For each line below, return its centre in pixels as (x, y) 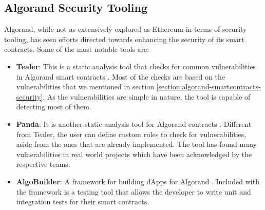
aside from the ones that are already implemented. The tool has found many (136, 144)
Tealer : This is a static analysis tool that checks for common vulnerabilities (136, 66)
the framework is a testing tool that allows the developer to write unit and (134, 191)
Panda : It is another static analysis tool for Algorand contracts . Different (134, 123)
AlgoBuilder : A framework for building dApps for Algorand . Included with (138, 181)
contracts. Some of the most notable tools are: (77, 49)
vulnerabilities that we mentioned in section (85, 87)
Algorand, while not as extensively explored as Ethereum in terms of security (126, 29)
